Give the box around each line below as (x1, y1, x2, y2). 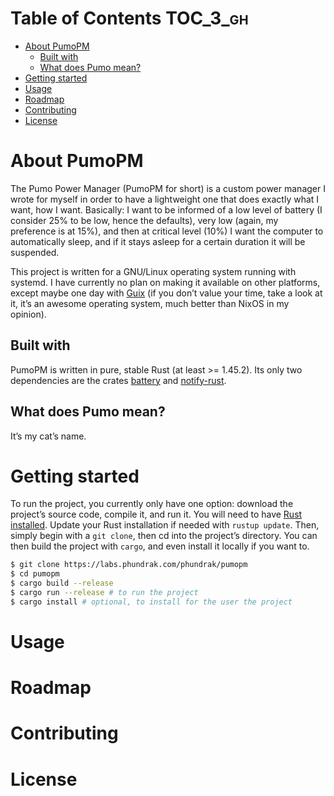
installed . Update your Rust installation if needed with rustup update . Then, (10, 519, 320, 531)
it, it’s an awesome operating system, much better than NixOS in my (10, 297, 290, 309)
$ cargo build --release (10, 578, 114, 589)
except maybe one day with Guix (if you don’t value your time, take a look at (10, 287, 323, 299)
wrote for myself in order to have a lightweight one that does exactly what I (10, 193, 320, 205)
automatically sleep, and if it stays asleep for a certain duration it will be (10, 235, 306, 247)
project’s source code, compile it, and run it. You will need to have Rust (10, 508, 303, 521)
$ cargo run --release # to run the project (10, 588, 199, 598)
